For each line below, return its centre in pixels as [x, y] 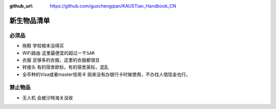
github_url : [21, 6]
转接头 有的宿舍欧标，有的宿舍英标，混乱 [65, 67]
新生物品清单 [30, 20]
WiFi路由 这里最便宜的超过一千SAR [59, 53]
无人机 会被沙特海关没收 [48, 98]
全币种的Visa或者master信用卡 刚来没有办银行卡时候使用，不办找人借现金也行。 [106, 74]
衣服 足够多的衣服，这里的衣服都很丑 [61, 60]
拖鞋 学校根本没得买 [43, 46]
